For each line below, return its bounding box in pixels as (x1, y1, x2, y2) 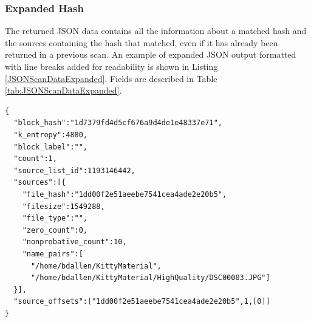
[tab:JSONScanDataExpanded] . (5, 84, 122, 97)
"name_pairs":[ (22, 249, 83, 258)
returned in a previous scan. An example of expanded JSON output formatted (5, 48, 296, 61)
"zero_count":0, (22, 225, 88, 235)
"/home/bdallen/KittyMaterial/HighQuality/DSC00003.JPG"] (30, 273, 270, 283)
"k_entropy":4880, (13, 130, 88, 139)
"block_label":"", (13, 142, 88, 151)
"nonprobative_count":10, (22, 238, 127, 247)
